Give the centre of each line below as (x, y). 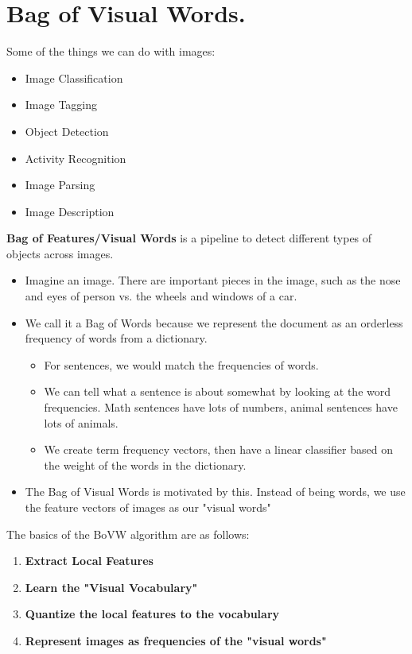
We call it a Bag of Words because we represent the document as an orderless (214, 322)
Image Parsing (60, 185)
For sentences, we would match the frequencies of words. (181, 364)
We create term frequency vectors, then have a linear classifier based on (218, 449)
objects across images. (60, 253)
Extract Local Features (89, 561)
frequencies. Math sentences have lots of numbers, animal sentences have (221, 407)
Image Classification (74, 77)
